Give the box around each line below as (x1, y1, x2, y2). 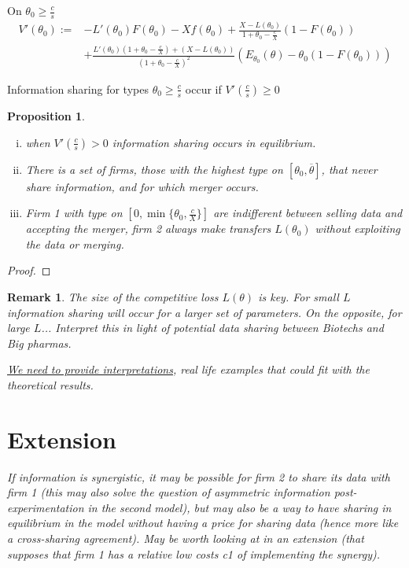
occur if (185, 80, 222, 97)
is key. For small (258, 288, 339, 304)
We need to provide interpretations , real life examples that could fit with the (7, 361, 370, 378)
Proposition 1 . (7, 107, 85, 124)
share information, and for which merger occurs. (25, 178, 259, 194)
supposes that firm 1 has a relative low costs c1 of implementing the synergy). (7, 545, 380, 562)
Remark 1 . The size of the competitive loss (7, 288, 219, 304)
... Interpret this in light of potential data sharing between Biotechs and (41, 319, 384, 336)
